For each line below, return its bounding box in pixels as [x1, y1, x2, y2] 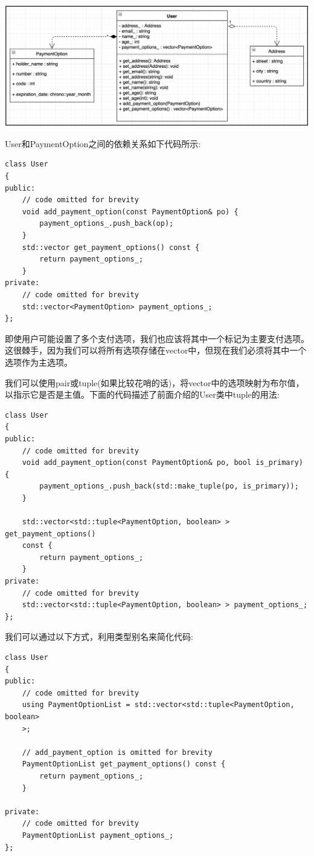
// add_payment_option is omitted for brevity [22, 748, 213, 757]
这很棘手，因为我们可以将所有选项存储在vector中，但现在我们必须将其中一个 [5, 344, 307, 357]
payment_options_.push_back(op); [39, 219, 174, 228]
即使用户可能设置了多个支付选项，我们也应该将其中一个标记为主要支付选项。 [5, 332, 309, 344]
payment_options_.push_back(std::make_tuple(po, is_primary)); [39, 482, 299, 491]
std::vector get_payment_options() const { [22, 243, 200, 252]
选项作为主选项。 [5, 355, 72, 368]
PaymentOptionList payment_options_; [22, 831, 174, 840]
